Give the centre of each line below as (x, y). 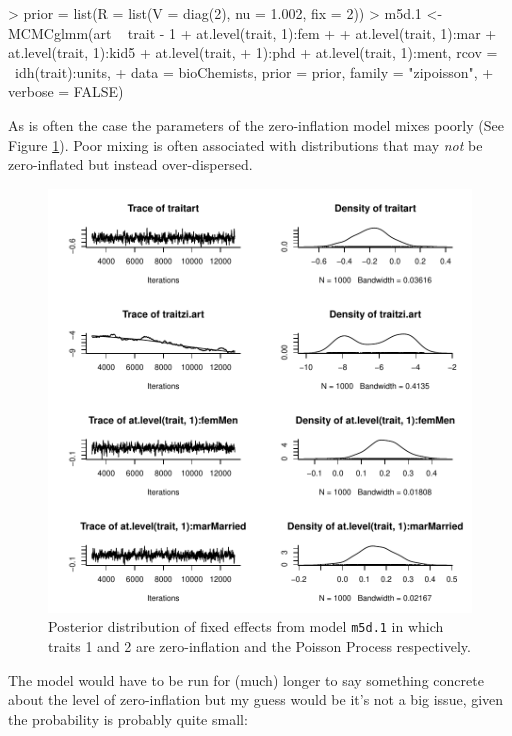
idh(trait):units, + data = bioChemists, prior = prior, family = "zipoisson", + (254, 71)
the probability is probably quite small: (128, 718)
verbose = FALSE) (66, 91)
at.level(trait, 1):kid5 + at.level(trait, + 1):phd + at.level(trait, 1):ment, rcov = (253, 52)
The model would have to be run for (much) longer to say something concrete (246, 679)
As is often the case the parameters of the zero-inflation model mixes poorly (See (256, 124)
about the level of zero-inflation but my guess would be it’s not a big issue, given (256, 699)
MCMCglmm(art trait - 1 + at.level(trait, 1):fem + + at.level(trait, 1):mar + (252, 32)
